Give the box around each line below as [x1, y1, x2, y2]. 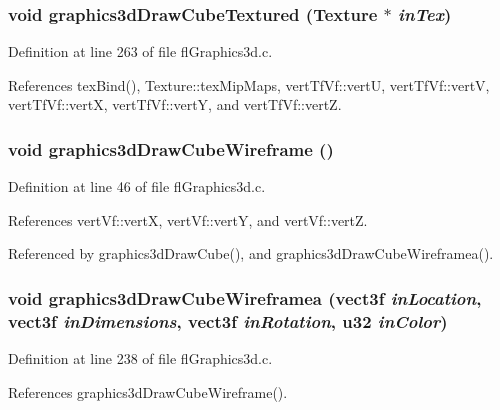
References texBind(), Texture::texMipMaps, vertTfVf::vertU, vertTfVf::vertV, [8, 74, 490, 95]
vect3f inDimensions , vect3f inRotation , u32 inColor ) [8, 308, 448, 333]
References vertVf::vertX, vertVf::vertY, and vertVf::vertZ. [8, 209, 368, 230]
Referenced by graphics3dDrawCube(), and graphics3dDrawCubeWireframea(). [8, 243, 494, 264]
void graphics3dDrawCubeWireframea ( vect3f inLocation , [8, 285, 482, 310]
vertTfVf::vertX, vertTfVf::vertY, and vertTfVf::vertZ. [8, 94, 342, 115]
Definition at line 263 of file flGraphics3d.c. [8, 41, 273, 62]
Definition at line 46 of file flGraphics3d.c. [8, 176, 266, 197]
